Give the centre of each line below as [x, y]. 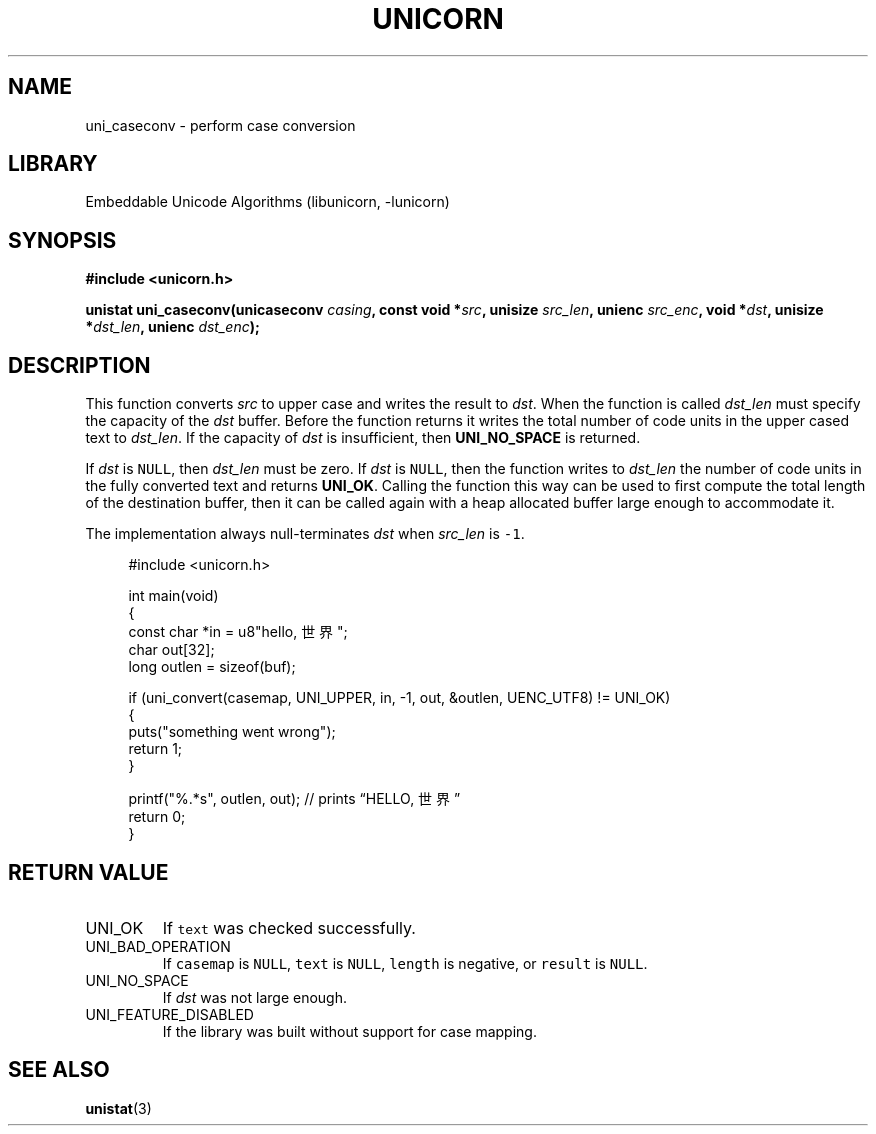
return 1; [155, 749]
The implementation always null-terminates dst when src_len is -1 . [305, 534]
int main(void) [173, 596]
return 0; [157, 817]
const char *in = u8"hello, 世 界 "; [238, 632]
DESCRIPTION [79, 365]
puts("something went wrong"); [232, 732]
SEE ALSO [59, 1070]
